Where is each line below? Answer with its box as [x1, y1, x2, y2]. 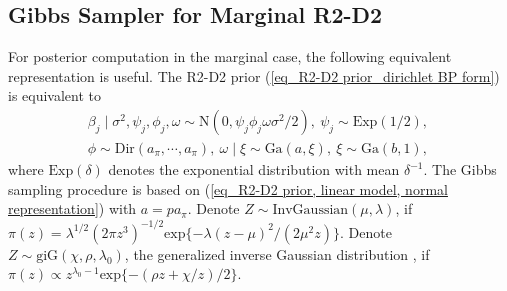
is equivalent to [8, 85, 102, 106]
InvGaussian [272, 203, 349, 218]
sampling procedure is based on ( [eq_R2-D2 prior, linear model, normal [8, 178, 448, 199]
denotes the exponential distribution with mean [108, 159, 400, 180]
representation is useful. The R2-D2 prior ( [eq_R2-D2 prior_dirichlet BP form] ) [8, 65, 500, 86]
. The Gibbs [423, 159, 497, 180]
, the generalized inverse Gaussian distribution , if [124, 243, 430, 264]
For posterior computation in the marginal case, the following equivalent [8, 46, 452, 67]
